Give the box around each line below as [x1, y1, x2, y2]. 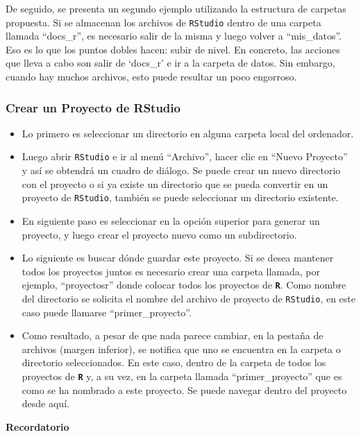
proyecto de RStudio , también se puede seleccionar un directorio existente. [22, 190, 339, 205]
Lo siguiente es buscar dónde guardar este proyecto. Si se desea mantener [22, 250, 334, 265]
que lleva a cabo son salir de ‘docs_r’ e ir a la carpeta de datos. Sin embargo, [6, 55, 335, 70]
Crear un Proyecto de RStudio [6, 98, 180, 116]
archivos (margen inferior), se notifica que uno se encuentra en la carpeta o [22, 341, 341, 356]
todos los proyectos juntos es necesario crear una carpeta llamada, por [22, 264, 321, 278]
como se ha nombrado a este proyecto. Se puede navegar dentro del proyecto [22, 382, 347, 397]
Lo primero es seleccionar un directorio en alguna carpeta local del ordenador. [22, 126, 354, 140]
